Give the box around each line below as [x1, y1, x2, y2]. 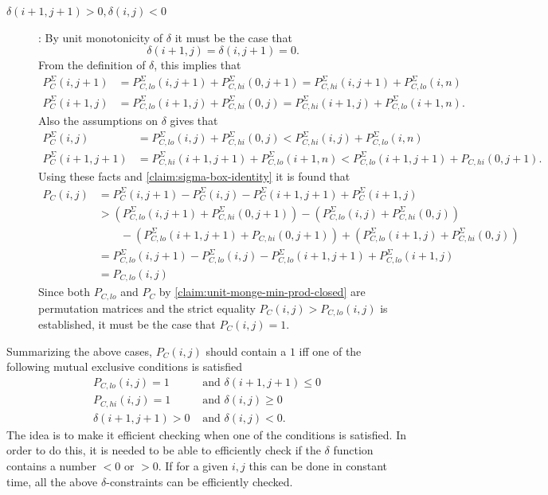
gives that [170, 112, 218, 129]
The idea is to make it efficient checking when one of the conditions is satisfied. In [6, 426, 406, 442]
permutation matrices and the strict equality [38, 299, 256, 316]
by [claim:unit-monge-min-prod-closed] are [159, 283, 366, 300]
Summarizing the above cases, [6, 342, 152, 359]
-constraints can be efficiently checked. [106, 473, 293, 489]
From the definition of [38, 57, 146, 73]
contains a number [6, 457, 96, 474]
